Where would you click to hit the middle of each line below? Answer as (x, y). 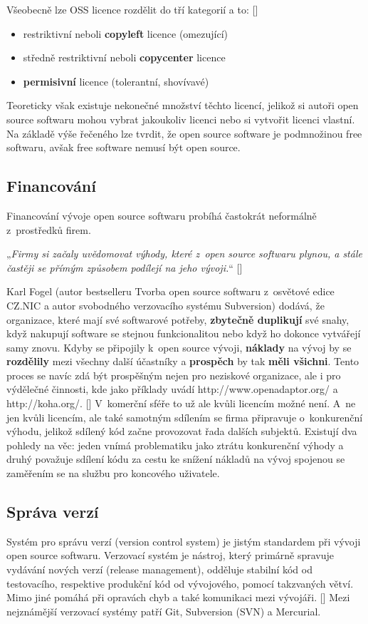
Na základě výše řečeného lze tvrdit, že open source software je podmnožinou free (184, 133)
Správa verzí (53, 512)
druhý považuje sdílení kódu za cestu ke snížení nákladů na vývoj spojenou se (176, 459)
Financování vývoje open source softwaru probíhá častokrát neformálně (162, 215)
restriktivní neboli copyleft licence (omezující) (125, 33)
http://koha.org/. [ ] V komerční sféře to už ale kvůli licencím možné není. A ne (181, 403)
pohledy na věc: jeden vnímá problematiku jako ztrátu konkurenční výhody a (175, 445)
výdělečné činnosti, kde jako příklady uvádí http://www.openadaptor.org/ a (172, 389)
